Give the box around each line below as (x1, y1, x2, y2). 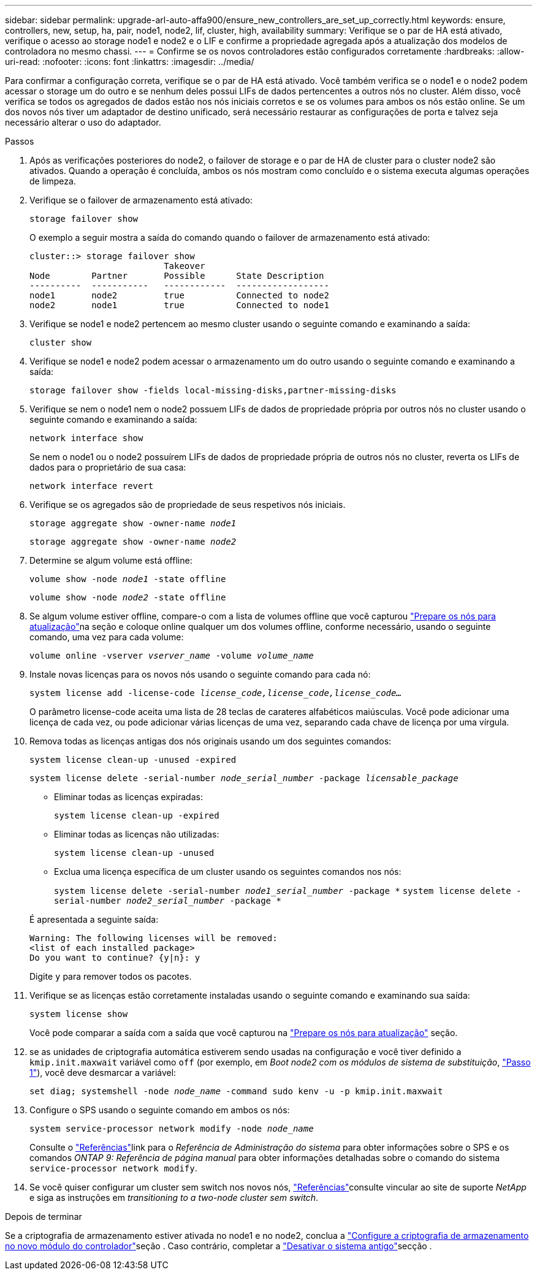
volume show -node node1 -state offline (29, 574, 226, 584)
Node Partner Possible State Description (29, 271, 324, 281)
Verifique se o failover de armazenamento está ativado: (29, 195, 253, 205)
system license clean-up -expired (54, 811, 219, 820)
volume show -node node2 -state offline (29, 592, 226, 602)
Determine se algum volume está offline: (29, 555, 192, 566)
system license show (29, 1009, 128, 1019)
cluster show (29, 338, 92, 347)
